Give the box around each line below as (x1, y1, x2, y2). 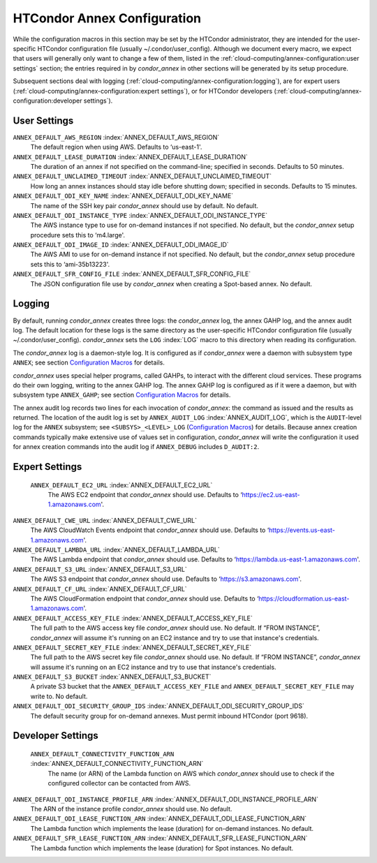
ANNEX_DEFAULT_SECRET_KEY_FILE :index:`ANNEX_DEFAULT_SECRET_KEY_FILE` (13, 643, 251, 651)
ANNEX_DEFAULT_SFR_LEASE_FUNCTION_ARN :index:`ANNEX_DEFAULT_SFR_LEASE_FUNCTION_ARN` (13, 834, 308, 843)
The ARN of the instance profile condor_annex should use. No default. (30, 805, 232, 813)
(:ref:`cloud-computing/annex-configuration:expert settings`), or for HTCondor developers (13, 87, 273, 95)
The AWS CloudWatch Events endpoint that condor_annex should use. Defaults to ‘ (30, 526, 269, 534)
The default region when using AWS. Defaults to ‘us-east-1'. (30, 143, 202, 152)
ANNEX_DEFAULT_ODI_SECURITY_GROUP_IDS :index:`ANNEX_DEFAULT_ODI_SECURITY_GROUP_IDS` (13, 702, 305, 710)
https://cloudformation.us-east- (258, 594, 350, 603)
